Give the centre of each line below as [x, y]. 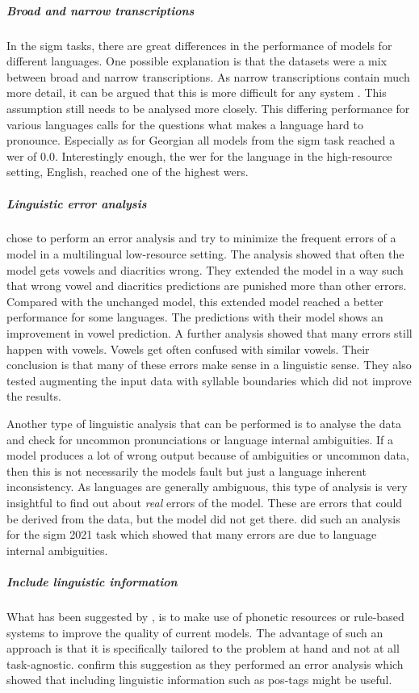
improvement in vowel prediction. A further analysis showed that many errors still [209, 333]
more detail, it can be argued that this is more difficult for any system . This [197, 92]
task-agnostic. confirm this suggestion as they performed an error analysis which [205, 664]
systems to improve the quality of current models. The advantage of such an [195, 632]
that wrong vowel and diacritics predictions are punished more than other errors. [207, 286]
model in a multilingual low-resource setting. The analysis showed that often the [205, 254]
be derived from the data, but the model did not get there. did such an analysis [203, 518]
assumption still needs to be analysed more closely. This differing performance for [208, 108]
